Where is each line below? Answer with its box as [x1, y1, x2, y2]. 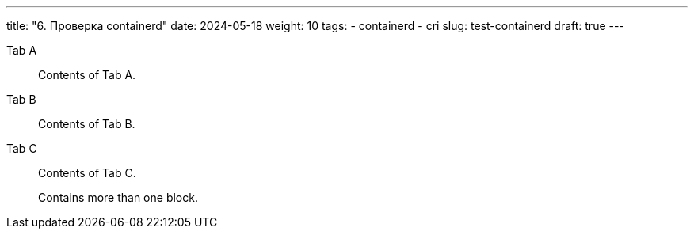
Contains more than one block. [38, 191, 198, 204]
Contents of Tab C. [38, 166, 136, 180]
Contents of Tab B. [38, 117, 135, 131]
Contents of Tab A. [38, 68, 136, 81]
